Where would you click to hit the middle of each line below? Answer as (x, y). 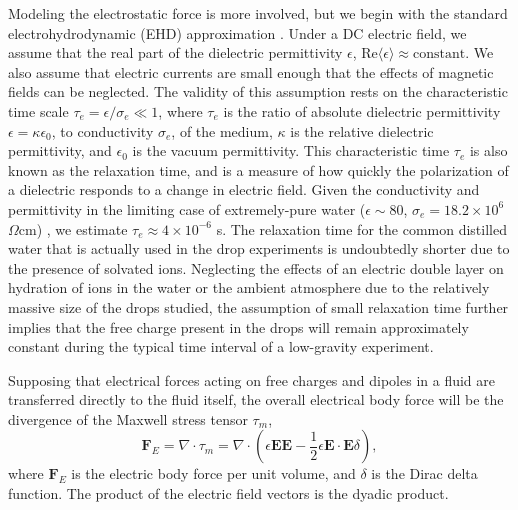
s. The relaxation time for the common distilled (361, 228)
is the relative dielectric (362, 130)
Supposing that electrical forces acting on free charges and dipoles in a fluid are (252, 379)
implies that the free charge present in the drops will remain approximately (238, 326)
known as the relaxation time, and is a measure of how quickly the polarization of (258, 169)
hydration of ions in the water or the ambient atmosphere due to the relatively (249, 287)
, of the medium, (222, 130)
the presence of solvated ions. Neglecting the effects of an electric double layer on (256, 267)
